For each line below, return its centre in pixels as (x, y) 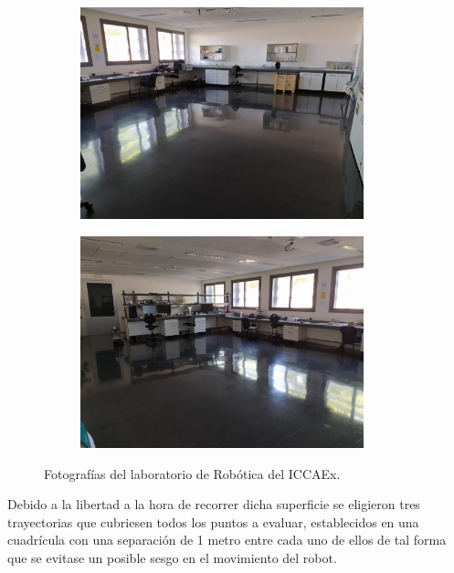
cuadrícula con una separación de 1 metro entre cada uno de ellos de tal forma (227, 540)
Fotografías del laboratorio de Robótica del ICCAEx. (192, 473)
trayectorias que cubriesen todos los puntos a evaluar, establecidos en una (213, 521)
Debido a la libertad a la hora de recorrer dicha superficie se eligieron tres (214, 504)
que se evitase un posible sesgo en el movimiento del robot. (172, 557)
